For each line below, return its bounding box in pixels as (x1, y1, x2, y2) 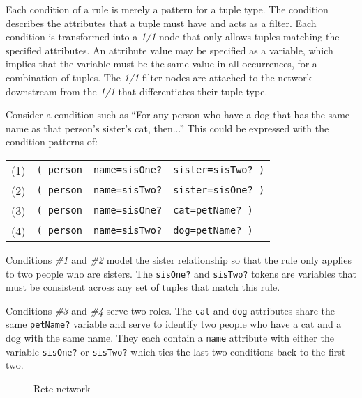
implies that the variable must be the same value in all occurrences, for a (6, 56, 317, 71)
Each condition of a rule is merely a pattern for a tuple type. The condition (6, 2, 329, 16)
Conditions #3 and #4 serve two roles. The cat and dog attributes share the (6, 303, 335, 317)
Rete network (33, 381, 91, 395)
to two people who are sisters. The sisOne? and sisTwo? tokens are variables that (6, 266, 356, 280)
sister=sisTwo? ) (173, 164, 265, 176)
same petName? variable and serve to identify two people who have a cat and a (6, 317, 342, 331)
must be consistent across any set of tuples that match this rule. (6, 280, 280, 294)
